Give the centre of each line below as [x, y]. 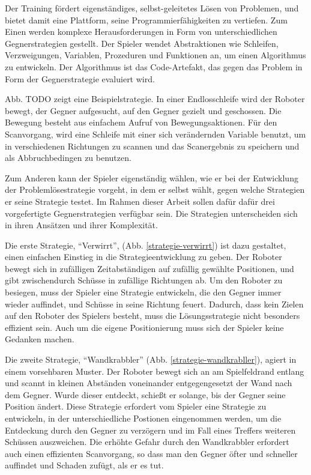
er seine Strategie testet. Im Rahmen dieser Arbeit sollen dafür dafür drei [140, 201]
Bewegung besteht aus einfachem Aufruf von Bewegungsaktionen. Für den [141, 122]
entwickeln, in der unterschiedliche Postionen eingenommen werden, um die [143, 418]
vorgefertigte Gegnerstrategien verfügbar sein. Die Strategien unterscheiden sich [151, 213]
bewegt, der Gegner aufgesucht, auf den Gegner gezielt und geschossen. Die [143, 110]
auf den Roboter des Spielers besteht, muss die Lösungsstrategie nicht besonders [152, 316]
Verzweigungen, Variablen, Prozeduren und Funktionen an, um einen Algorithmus [155, 55]
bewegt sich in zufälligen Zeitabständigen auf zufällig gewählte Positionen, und [149, 268]
